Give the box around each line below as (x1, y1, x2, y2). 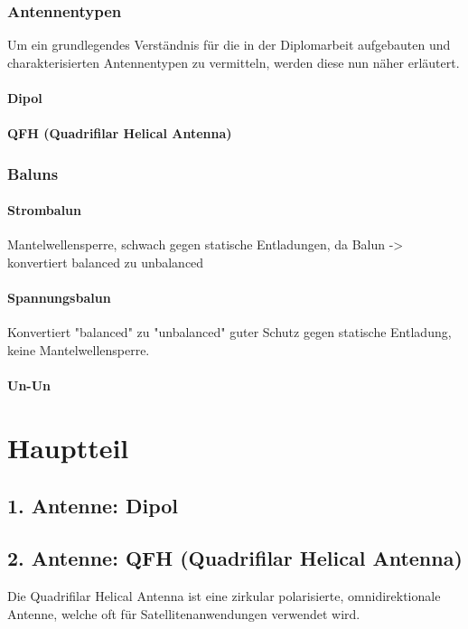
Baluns (7, 162, 59, 184)
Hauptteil (7, 428, 129, 465)
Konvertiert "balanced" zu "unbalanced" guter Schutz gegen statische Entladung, (7, 323, 452, 342)
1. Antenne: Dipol (7, 491, 178, 519)
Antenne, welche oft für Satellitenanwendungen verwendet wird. (7, 604, 360, 623)
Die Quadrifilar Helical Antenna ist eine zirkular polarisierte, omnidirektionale (7, 587, 441, 606)
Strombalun (7, 201, 81, 220)
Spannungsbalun (7, 288, 111, 307)
